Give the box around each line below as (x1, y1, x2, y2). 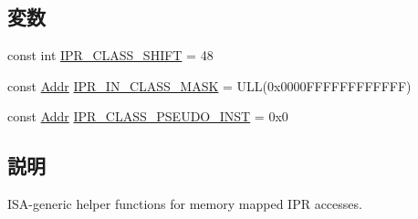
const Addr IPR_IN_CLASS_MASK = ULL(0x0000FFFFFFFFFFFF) (7, 76, 412, 95)
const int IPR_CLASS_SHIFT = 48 (7, 46, 214, 65)
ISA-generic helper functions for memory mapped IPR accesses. (7, 194, 362, 214)
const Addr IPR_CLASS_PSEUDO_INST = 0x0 (7, 107, 288, 126)
